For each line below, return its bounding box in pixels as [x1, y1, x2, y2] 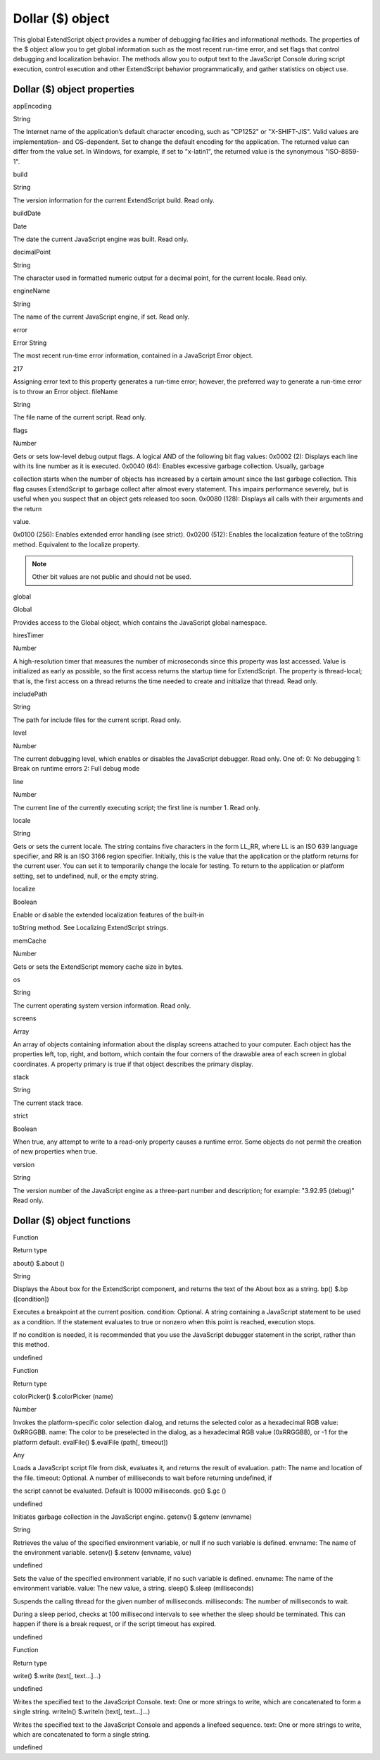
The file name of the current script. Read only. [13, 413, 147, 422]
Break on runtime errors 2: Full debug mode [13, 764, 140, 773]
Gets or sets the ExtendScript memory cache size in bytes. [13, 963, 184, 971]
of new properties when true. [13, 1147, 98, 1156]
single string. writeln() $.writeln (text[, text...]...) [13, 1707, 151, 1716]
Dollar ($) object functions [13, 1214, 131, 1226]
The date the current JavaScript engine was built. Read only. [13, 235, 189, 243]
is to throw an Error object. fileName [13, 387, 118, 396]
